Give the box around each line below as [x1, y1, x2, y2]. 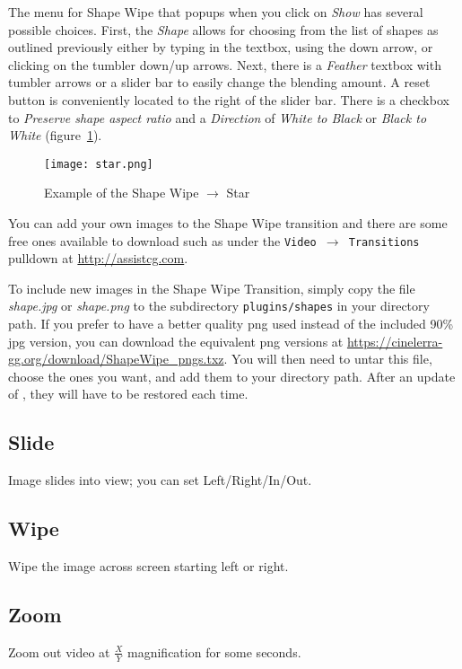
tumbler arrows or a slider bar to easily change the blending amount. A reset [8, 73, 431, 92]
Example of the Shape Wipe [44, 183, 199, 202]
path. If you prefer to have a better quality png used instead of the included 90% [8, 314, 454, 333]
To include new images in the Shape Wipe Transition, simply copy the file [8, 278, 415, 297]
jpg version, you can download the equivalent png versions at [8, 331, 344, 350]
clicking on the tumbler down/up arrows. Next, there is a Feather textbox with [8, 55, 441, 74]
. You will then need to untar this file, [223, 349, 432, 368]
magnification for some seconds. [127, 642, 301, 661]
